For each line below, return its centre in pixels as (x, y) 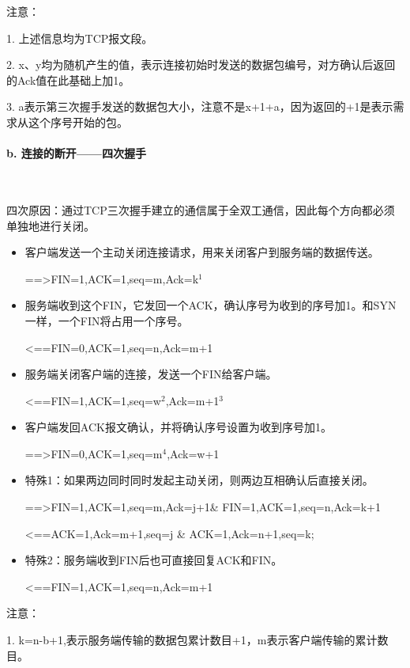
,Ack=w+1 (193, 453)
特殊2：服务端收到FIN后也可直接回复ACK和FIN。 (154, 560)
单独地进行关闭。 (51, 225)
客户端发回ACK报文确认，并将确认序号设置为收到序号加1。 (178, 427)
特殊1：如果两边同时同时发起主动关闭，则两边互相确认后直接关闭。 (199, 480)
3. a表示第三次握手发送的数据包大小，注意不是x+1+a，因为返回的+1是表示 (200, 106)
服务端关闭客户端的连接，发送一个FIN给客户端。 (151, 374)
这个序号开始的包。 (78, 121)
